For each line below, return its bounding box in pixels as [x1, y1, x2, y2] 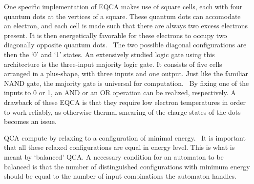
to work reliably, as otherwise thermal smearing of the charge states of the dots [4, 106, 241, 117]
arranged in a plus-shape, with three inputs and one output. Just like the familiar [4, 68, 249, 79]
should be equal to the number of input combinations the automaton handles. [4, 171, 236, 181]
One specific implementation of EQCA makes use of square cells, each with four [4, 1, 243, 11]
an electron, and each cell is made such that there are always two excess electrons [4, 20, 248, 31]
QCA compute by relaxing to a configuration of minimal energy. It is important [4, 132, 246, 143]
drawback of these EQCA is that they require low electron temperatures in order [4, 97, 246, 107]
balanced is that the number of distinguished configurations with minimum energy [4, 161, 250, 171]
